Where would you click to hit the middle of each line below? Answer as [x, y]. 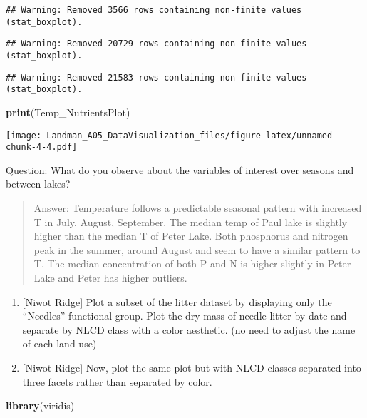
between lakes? [38, 184]
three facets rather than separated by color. [117, 381]
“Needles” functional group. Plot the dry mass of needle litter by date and [185, 316]
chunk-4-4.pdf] [42, 147]
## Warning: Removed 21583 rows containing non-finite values [156, 77]
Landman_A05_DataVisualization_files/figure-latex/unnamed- [192, 135]
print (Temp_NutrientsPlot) [68, 112]
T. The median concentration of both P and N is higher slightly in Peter [192, 264]
